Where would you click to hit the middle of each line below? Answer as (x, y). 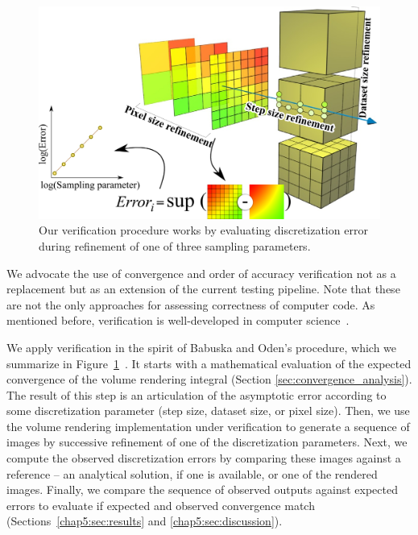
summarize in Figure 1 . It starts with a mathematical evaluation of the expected (209, 363)
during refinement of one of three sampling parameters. (175, 245)
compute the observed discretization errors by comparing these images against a (204, 458)
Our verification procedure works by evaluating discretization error (203, 230)
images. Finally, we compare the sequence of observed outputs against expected (202, 489)
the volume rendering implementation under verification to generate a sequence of (208, 426)
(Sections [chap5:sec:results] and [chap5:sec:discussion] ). (145, 521)
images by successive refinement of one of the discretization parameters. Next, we (207, 442)
